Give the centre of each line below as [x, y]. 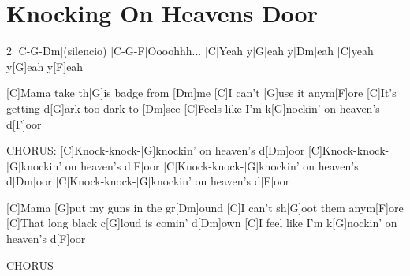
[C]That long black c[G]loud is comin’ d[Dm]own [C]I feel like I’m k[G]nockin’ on [202, 223]
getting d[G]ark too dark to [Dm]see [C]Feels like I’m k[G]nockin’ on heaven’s [193, 108]
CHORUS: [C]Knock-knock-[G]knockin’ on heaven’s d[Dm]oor [156, 150]
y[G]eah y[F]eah [45, 66]
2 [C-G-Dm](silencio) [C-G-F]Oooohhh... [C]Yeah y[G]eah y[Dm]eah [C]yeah [190, 51]
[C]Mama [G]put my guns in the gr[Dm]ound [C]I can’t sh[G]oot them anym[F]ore [205, 207]
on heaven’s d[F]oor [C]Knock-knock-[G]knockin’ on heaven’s [212, 165]
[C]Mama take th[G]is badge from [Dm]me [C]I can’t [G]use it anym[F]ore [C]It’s [201, 93]
